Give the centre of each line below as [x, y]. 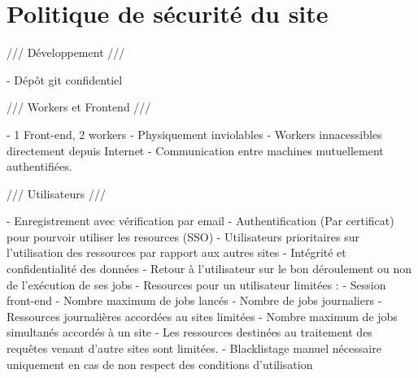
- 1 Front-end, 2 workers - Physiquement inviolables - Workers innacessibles [194, 134]
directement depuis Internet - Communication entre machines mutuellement [195, 150]
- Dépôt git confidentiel [65, 79]
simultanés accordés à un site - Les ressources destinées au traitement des [189, 332]
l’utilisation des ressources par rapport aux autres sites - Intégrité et [176, 252]
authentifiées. [39, 166]
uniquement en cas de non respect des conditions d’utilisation [160, 364]
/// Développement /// [66, 52]
